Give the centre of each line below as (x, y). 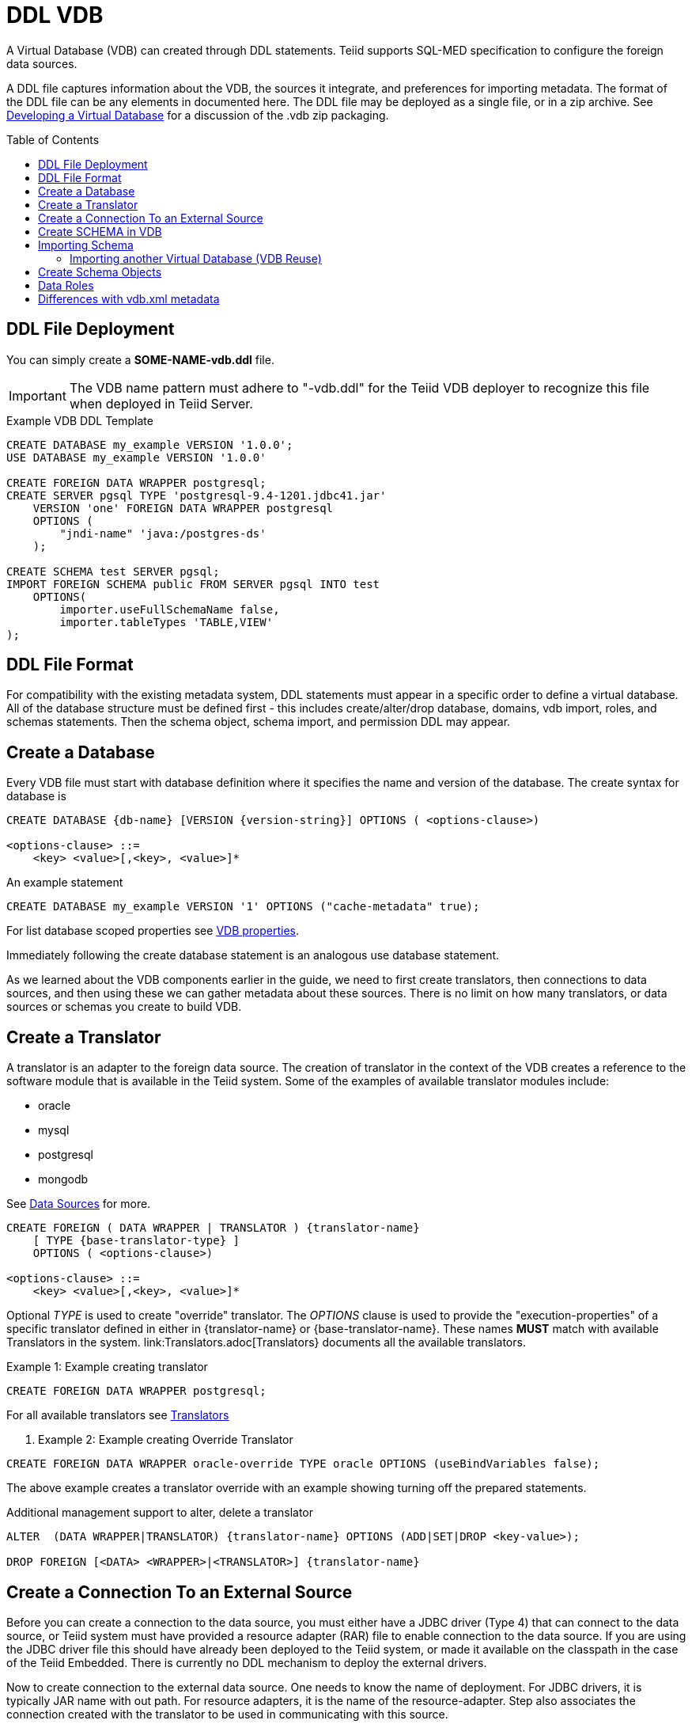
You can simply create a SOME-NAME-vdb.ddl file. (140, 359)
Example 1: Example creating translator (107, 1367)
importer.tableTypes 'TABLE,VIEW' (166, 622)
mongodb (63, 1179)
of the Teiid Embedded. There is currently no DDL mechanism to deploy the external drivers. (247, 1662)
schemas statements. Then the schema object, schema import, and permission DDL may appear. (259, 722)
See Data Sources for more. (79, 1204)
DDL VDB (55, 15)
